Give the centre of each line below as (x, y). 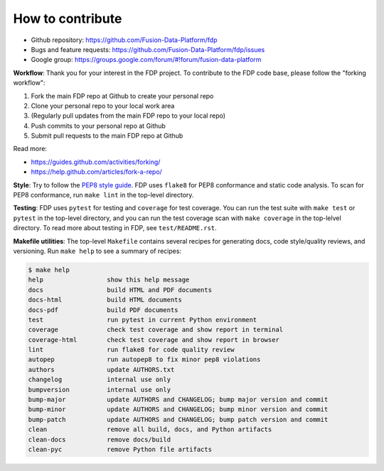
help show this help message (109, 280)
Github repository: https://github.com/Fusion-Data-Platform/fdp (124, 40)
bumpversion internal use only (99, 389)
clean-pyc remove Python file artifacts (120, 449)
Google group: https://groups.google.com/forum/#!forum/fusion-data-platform (146, 60)
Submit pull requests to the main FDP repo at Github (107, 136)
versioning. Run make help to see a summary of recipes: (97, 251)
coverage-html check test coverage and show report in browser (154, 340)
